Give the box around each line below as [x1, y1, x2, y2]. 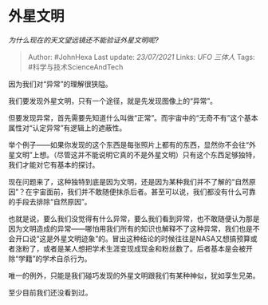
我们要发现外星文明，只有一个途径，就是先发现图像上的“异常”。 [8, 96, 218, 105]
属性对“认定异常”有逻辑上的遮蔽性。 [8, 123, 127, 133]
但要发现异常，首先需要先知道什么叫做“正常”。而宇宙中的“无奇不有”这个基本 [8, 113, 258, 122]
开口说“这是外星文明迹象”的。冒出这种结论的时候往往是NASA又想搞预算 [14, 233, 251, 244]
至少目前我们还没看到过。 [8, 287, 93, 297]
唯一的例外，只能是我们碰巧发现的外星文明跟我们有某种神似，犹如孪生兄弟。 [8, 271, 260, 280]
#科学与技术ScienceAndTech [27, 61, 124, 72]
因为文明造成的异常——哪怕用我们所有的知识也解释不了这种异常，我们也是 [8, 224, 253, 233]
